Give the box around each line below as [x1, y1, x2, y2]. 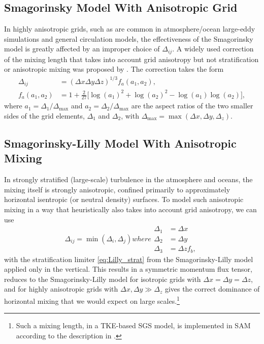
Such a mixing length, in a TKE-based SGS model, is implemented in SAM [16, 320, 251, 331]
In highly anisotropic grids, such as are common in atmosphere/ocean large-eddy [4, 23, 255, 34]
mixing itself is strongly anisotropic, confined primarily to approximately [4, 184, 230, 194]
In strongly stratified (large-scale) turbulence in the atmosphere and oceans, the [4, 174, 253, 185]
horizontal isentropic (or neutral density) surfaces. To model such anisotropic [4, 194, 244, 205]
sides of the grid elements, [4, 110, 85, 121]
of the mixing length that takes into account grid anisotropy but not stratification [4, 53, 259, 64]
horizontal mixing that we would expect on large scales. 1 [4, 294, 180, 306]
